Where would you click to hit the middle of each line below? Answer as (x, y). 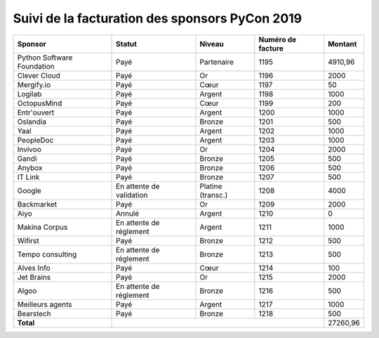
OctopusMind (40, 103)
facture (271, 48)
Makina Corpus (42, 227)
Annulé (128, 213)
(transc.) (214, 195)
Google (29, 190)
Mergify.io (34, 84)
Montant (342, 44)
